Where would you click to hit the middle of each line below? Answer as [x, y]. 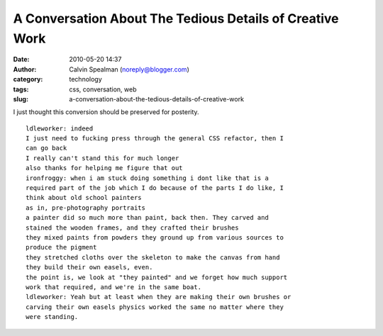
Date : [21, 60]
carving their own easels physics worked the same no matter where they [155, 307]
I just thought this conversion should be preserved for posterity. [106, 112]
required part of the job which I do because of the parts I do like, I [155, 188]
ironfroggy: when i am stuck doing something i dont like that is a [147, 178]
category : [28, 79]
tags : [21, 89]
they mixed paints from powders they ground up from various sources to [155, 237]
